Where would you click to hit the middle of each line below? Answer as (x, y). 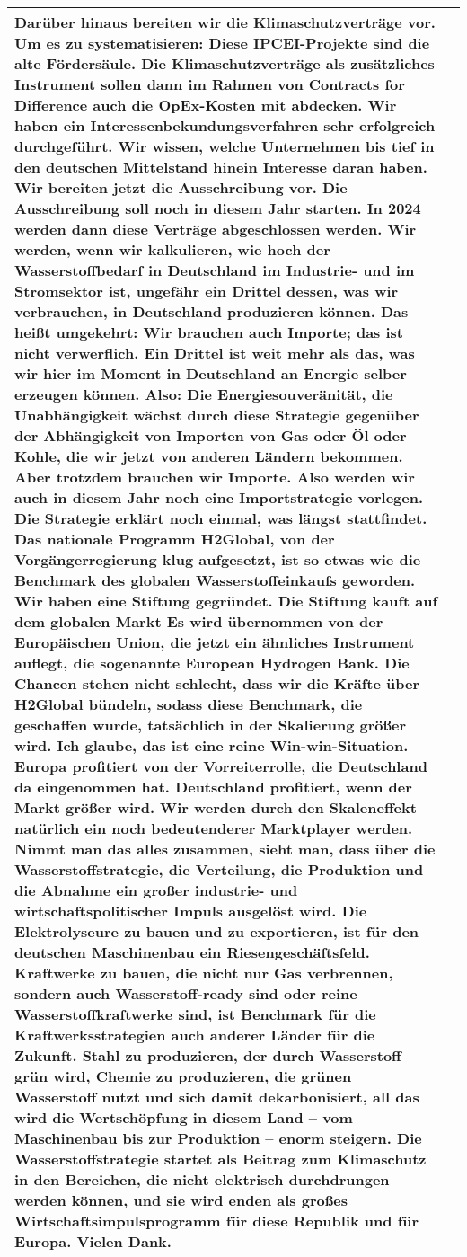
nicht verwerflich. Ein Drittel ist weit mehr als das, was (215, 353)
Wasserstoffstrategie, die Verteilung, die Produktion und (219, 869)
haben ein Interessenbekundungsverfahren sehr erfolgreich (225, 125)
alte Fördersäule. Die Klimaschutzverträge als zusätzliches (225, 63)
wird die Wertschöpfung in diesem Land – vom (184, 1117)
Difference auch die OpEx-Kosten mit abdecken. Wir (206, 105)
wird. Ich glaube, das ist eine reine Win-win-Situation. (211, 745)
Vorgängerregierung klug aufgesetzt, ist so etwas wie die (218, 559)
